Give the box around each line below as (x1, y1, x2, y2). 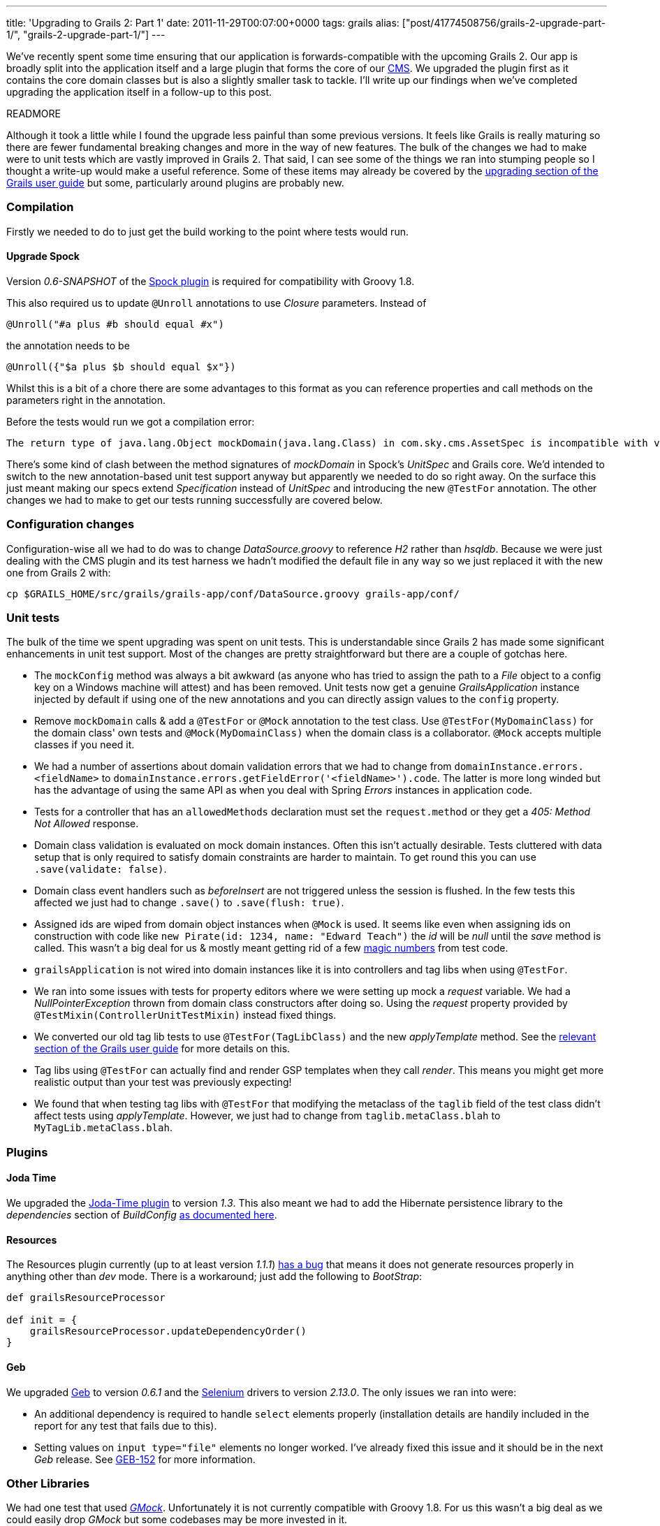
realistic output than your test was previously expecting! (34, 1076, 292, 1089)
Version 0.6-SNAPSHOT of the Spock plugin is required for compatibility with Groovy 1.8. (6, 275, 415, 287)
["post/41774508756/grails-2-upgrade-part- (402, 17, 606, 29)
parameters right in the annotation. (6, 393, 166, 406)
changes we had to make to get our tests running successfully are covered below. (6, 493, 383, 506)
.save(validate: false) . (34, 863, 167, 875)
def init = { (6, 1314, 78, 1326)
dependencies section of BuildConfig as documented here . (6, 1209, 277, 1221)
